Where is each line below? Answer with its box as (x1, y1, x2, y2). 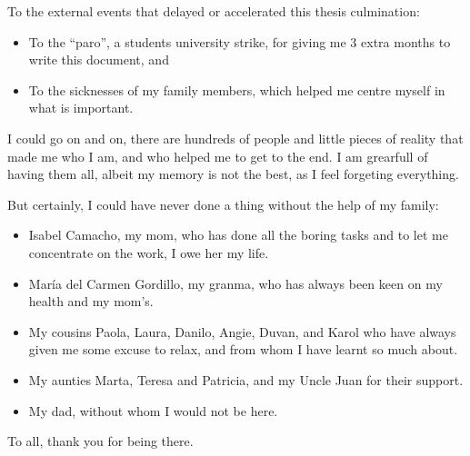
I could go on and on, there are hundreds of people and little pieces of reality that (7, 128, 464, 147)
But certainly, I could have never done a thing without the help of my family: (7, 194, 439, 213)
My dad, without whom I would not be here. (28, 401, 278, 420)
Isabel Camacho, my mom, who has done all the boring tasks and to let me (28, 225, 448, 244)
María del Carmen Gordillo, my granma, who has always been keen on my (28, 273, 443, 292)
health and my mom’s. (28, 292, 154, 311)
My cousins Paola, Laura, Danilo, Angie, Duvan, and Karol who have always (28, 322, 456, 341)
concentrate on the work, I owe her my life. (28, 243, 269, 262)
